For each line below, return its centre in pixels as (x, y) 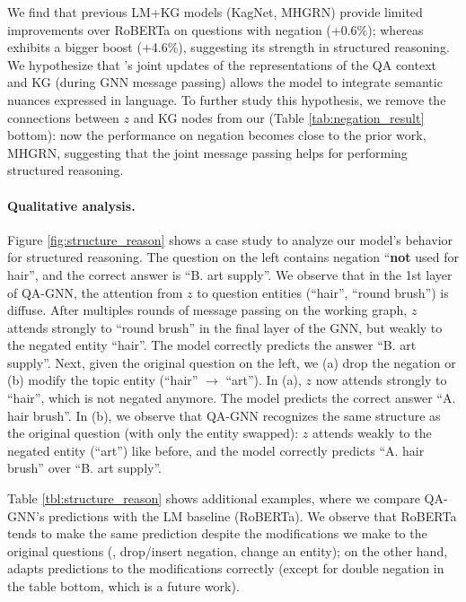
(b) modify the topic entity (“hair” (103, 380)
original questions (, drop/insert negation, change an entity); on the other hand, (228, 550)
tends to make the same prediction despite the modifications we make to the (217, 533)
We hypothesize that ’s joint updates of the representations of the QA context (222, 64)
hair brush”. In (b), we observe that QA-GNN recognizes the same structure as (224, 415)
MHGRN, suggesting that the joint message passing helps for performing (207, 152)
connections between (63, 117)
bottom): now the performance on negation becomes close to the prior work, (217, 135)
